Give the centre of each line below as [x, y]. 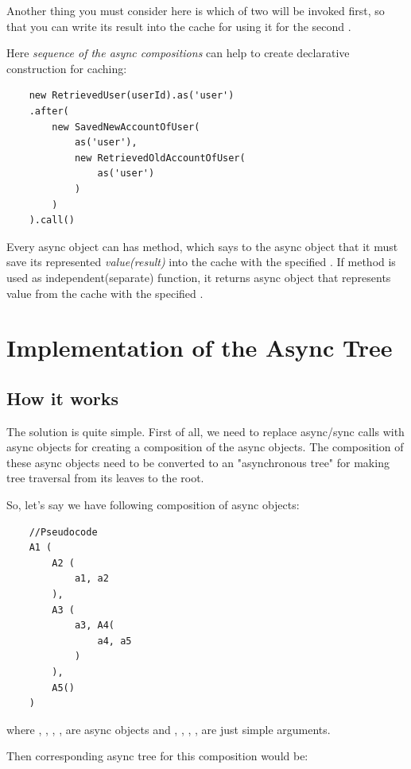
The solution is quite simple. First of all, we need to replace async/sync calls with [205, 431]
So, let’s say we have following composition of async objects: [153, 505]
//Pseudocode [63, 532]
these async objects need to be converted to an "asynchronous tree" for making [198, 462]
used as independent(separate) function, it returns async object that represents [199, 277]
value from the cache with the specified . [105, 293]
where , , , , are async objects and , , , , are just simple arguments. [169, 729]
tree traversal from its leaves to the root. [105, 478]
